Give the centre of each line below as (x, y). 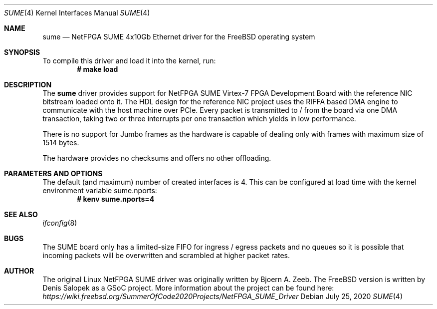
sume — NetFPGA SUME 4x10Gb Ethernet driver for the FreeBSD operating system (179, 37)
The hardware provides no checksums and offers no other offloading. (157, 158)
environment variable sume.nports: (100, 190)
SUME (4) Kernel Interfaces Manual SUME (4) (77, 13)
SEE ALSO (21, 214)
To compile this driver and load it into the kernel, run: (129, 61)
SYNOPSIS (22, 52)
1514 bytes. (61, 143)
